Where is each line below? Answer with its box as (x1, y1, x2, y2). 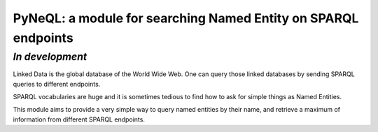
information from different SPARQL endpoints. (13, 115, 145, 124)
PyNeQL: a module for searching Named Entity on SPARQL (13, 10, 359, 26)
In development (13, 50, 87, 63)
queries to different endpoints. (13, 80, 101, 88)
